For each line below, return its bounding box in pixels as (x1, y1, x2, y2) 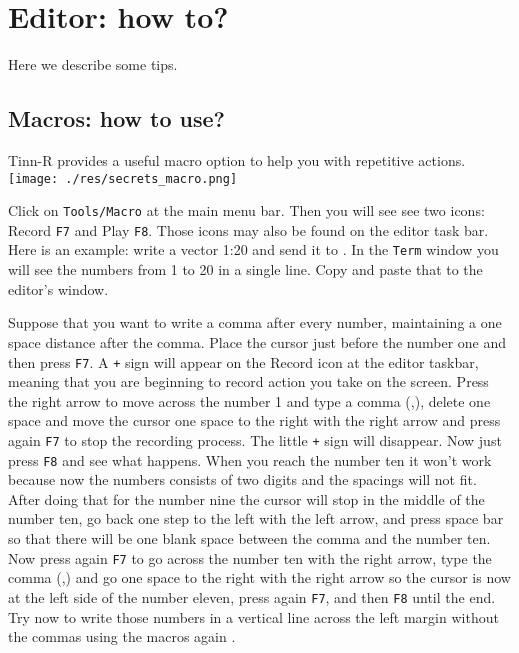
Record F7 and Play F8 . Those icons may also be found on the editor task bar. (8, 219, 489, 240)
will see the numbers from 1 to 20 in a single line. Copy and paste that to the (8, 259, 483, 280)
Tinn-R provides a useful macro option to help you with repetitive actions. (8, 149, 466, 170)
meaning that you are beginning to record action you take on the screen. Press (8, 371, 489, 392)
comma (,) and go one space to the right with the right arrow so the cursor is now (8, 567, 511, 588)
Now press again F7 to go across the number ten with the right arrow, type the (8, 547, 492, 568)
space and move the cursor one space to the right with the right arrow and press (8, 410, 501, 431)
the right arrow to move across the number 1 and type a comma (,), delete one (8, 390, 491, 411)
